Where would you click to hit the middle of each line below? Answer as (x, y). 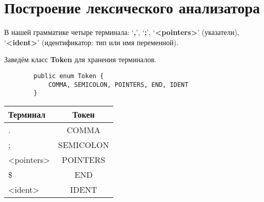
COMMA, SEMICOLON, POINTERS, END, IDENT (118, 85)
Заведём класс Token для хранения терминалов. (80, 59)
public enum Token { (69, 76)
